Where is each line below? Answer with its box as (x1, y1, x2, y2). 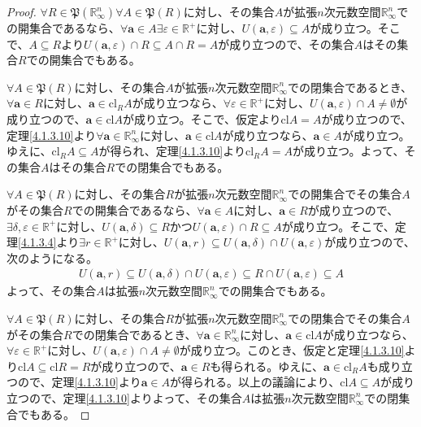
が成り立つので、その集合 (218, 35, 354, 52)
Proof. (7, 3, 37, 20)
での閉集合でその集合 (288, 309, 402, 326)
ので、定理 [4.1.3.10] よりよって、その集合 (28, 389, 242, 406)
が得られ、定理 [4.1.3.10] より (98, 142, 245, 159)
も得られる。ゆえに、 (210, 357, 323, 374)
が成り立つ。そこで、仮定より (123, 110, 281, 127)
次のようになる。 (7, 249, 98, 266)
